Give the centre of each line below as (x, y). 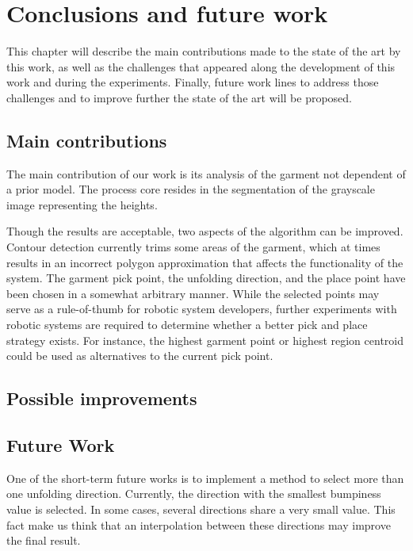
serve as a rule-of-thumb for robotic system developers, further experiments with (202, 309)
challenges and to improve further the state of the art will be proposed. (179, 97)
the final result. (44, 540)
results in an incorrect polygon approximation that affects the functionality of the (205, 262)
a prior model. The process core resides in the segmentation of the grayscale (191, 189)
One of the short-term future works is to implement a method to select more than (205, 478)
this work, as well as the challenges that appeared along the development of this (201, 66)
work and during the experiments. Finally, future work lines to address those (193, 82)
